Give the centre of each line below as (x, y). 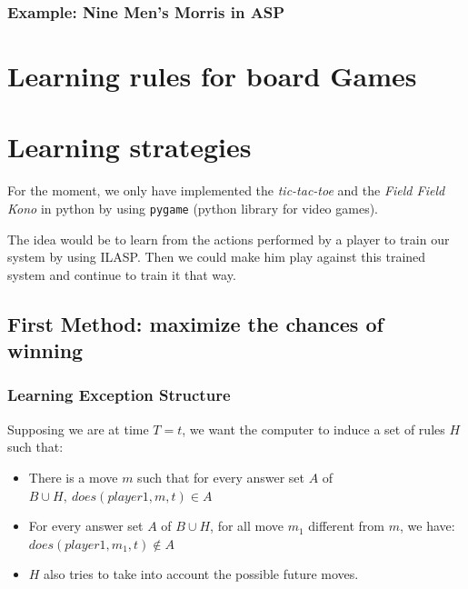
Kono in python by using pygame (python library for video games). (193, 208)
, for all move (247, 526)
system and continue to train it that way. (122, 274)
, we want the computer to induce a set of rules (314, 429)
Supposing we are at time (78, 429)
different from (347, 526)
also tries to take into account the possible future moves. (201, 574)
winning (45, 350)
